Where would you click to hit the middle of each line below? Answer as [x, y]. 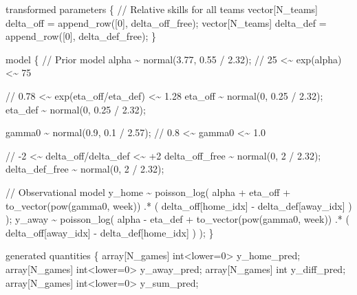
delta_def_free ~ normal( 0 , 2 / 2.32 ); [85, 169]
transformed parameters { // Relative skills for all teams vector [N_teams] [162, 9]
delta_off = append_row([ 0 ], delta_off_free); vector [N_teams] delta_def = [166, 22]
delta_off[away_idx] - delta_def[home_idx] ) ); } [110, 232]
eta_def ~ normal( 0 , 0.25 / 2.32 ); [76, 109]
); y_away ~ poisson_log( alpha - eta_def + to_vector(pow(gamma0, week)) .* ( [177, 219]
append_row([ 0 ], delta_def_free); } [81, 36]
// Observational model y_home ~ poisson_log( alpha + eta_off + [148, 192]
